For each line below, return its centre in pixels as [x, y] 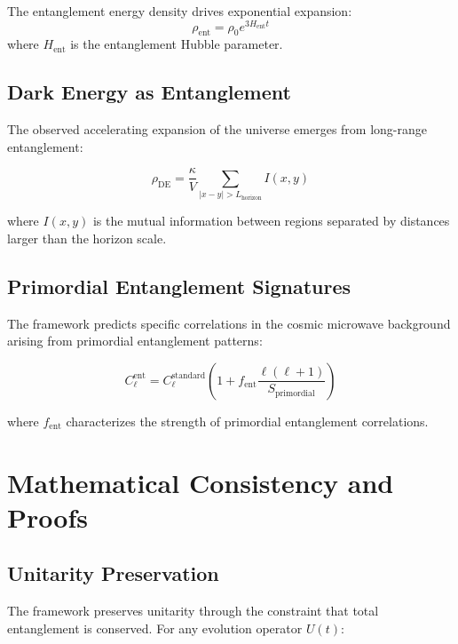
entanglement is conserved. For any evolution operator [155, 628]
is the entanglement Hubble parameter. [177, 44]
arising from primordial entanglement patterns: [135, 341]
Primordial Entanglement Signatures [179, 286]
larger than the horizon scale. [87, 238]
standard [189, 376]
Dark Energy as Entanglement [149, 92]
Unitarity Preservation [113, 573]
